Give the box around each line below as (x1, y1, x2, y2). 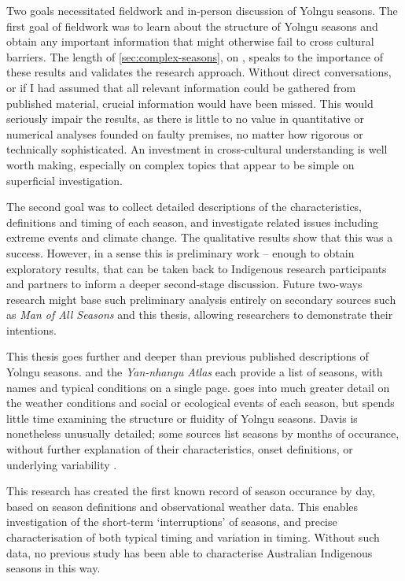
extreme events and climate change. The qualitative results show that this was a (6, 229, 393, 246)
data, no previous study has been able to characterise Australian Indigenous (6, 544, 373, 561)
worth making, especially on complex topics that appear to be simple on (6, 156, 355, 172)
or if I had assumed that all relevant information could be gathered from (6, 79, 356, 95)
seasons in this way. (6, 560, 101, 576)
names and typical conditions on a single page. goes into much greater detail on (6, 379, 390, 395)
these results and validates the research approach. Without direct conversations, (6, 64, 392, 80)
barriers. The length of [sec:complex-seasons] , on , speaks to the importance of (6, 48, 384, 65)
